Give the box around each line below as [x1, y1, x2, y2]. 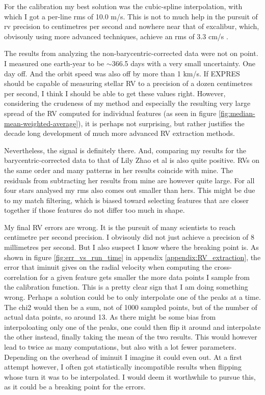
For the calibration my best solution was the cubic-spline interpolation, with [4, 1, 243, 11]
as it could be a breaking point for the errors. [4, 381, 146, 392]
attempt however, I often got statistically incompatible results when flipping [4, 361, 242, 372]
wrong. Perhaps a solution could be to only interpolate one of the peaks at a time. [4, 292, 261, 302]
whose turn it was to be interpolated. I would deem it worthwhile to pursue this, [4, 371, 256, 382]
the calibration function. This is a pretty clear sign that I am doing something [4, 281, 248, 292]
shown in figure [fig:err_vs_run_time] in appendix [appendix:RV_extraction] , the [4, 251, 261, 262]
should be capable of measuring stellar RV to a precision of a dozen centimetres [4, 78, 253, 89]
